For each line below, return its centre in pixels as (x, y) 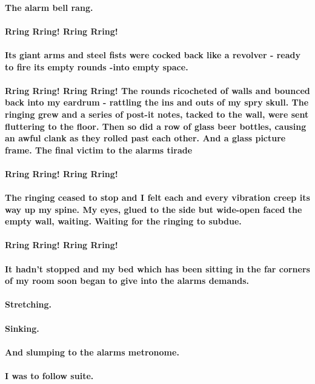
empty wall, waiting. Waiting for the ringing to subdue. (123, 221)
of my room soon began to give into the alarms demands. (127, 281)
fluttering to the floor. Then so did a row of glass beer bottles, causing (156, 126)
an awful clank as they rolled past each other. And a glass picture (145, 138)
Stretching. (28, 304)
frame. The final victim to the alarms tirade (99, 150)
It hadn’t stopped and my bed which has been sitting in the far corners (157, 268)
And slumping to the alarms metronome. (92, 352)
